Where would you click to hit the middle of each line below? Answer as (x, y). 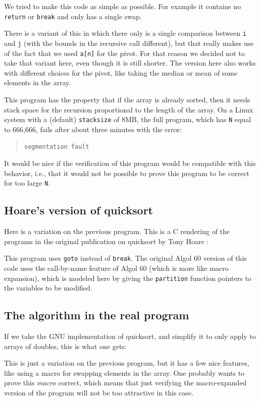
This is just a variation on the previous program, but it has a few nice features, (127, 363)
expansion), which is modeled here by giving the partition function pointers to (128, 278)
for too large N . (27, 183)
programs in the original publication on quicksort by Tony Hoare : (107, 241)
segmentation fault (57, 147)
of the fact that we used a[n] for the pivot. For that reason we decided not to (124, 53)
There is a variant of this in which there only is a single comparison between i (125, 33)
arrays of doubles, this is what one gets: (65, 346)
